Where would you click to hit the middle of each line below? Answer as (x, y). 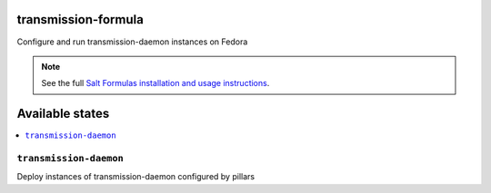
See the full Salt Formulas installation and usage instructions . (155, 83)
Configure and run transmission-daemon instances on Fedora (132, 42)
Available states (63, 114)
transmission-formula (80, 19)
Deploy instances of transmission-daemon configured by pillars (135, 177)
